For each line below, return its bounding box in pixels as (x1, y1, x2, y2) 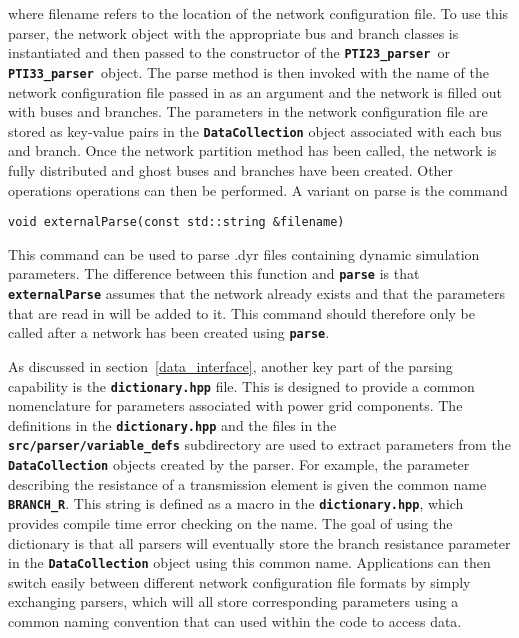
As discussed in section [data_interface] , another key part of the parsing (8, 355, 453, 376)
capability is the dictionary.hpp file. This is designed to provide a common (8, 375, 475, 396)
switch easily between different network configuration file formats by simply (8, 571, 471, 592)
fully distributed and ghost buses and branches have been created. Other (8, 159, 454, 180)
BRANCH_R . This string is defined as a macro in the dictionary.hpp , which (8, 493, 464, 514)
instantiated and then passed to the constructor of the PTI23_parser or (8, 42, 450, 63)
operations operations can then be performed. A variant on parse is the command (8, 179, 508, 200)
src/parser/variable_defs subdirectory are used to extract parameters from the (8, 434, 511, 455)
